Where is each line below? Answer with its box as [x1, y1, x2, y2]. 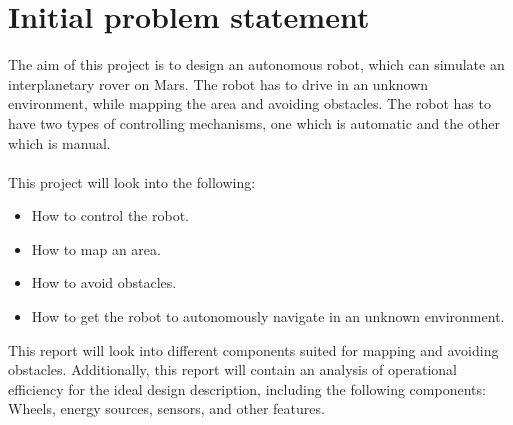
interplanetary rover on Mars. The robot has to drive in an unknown [8, 73, 429, 94]
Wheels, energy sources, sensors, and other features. [8, 398, 325, 419]
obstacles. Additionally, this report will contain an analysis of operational [8, 359, 457, 380]
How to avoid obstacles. [31, 272, 177, 293]
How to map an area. [31, 238, 161, 259]
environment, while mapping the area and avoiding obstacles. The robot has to [8, 93, 491, 114]
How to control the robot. [31, 205, 189, 226]
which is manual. [8, 132, 111, 153]
